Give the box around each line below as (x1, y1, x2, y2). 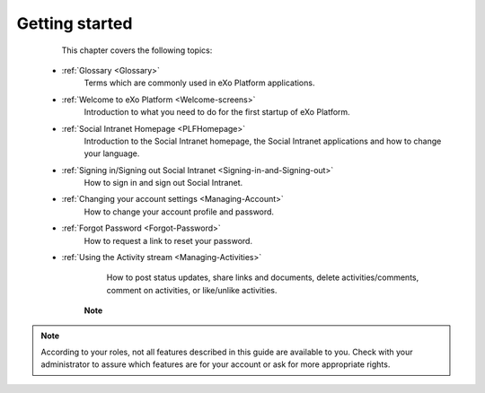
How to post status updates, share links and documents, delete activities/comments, (106, 272, 419, 283)
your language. (84, 148, 140, 159)
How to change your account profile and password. (84, 206, 274, 217)
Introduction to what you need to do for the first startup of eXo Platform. (84, 107, 350, 118)
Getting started (16, 13, 133, 33)
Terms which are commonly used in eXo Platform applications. (84, 77, 315, 89)
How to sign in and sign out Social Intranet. (84, 178, 243, 188)
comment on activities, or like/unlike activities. (106, 284, 278, 295)
